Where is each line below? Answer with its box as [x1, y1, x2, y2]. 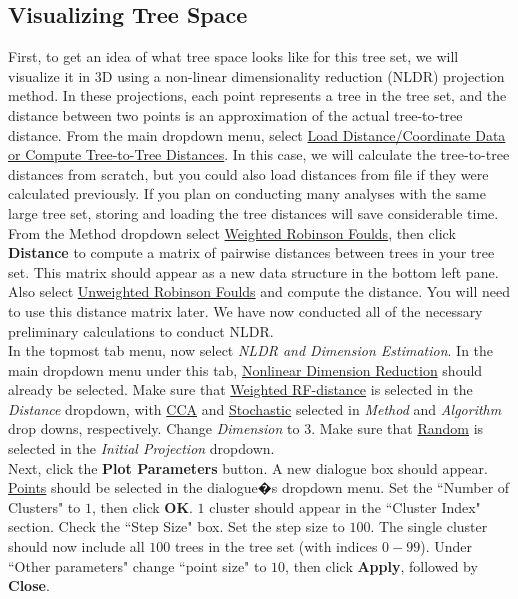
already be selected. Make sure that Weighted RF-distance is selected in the [8, 379, 473, 400]
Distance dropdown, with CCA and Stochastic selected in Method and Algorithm [8, 398, 502, 419]
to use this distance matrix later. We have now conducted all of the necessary [8, 300, 483, 321]
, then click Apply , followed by [285, 555, 478, 576]
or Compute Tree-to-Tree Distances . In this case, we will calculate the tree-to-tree [8, 144, 510, 165]
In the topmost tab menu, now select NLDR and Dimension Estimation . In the [8, 340, 494, 361]
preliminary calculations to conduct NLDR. [8, 320, 274, 341]
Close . [8, 575, 50, 596]
